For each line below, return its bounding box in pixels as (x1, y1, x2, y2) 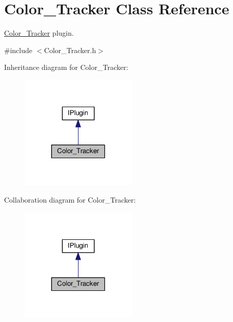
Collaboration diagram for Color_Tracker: (4, 194, 136, 205)
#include (4, 44, 33, 55)
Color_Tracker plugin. (4, 28, 74, 38)
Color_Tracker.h (44, 44, 96, 55)
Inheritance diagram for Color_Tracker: (4, 62, 128, 72)
